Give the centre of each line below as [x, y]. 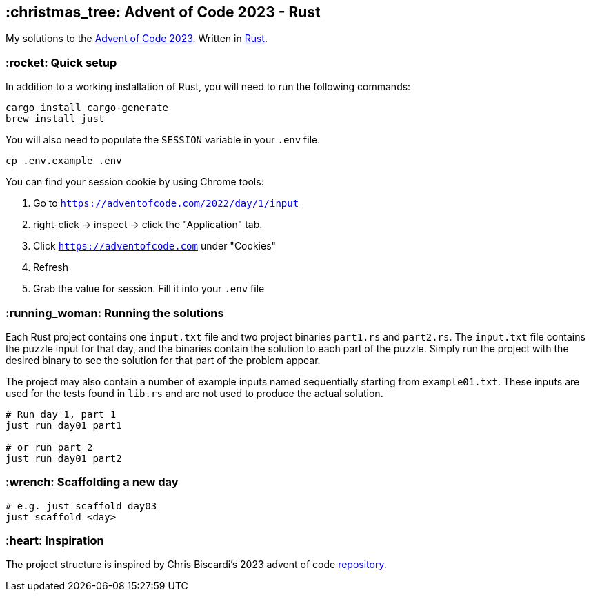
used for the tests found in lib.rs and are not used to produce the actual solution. [194, 393]
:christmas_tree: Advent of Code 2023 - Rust [163, 12]
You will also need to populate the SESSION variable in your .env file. [163, 140]
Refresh [51, 267]
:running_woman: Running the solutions [115, 313]
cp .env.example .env [64, 161]
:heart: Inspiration [55, 541]
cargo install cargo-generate [87, 108]
